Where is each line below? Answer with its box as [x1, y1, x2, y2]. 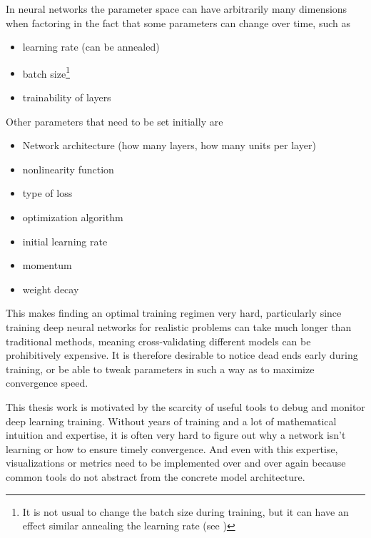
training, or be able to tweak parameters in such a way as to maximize [6, 361, 315, 376]
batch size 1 [22, 64, 70, 81]
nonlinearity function [22, 161, 114, 176]
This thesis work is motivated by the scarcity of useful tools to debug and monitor [6, 399, 365, 414]
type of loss [22, 186, 73, 201]
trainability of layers [22, 90, 111, 105]
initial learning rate [22, 233, 108, 248]
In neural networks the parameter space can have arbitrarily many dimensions [6, 1, 347, 16]
